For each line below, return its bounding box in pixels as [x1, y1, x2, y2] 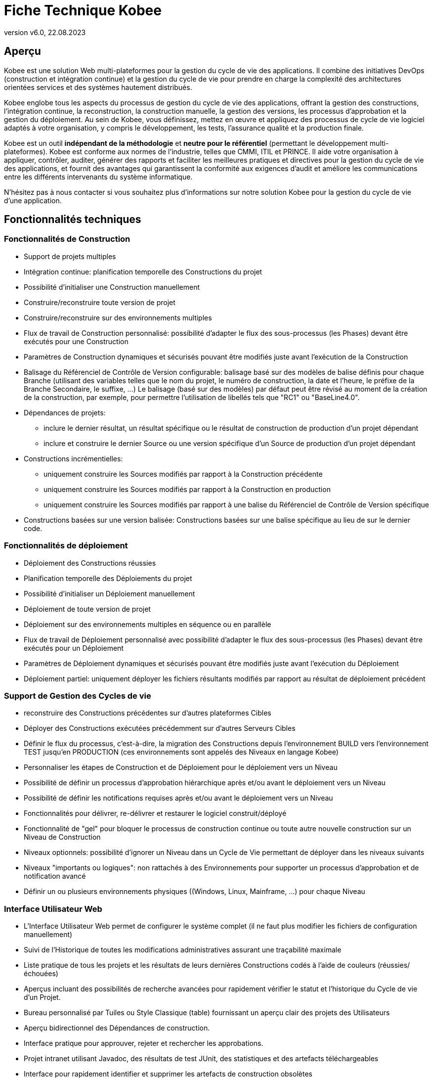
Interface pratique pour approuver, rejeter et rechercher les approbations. [24, 1039, 263, 1048]
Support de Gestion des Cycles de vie [4, 690, 151, 701]
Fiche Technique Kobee [4, 2, 162, 19]
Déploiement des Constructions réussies [24, 558, 156, 567]
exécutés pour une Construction [24, 337, 129, 346]
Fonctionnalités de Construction [4, 234, 130, 244]
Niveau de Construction [24, 833, 101, 842]
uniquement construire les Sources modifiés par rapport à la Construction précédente [43, 469, 323, 478]
